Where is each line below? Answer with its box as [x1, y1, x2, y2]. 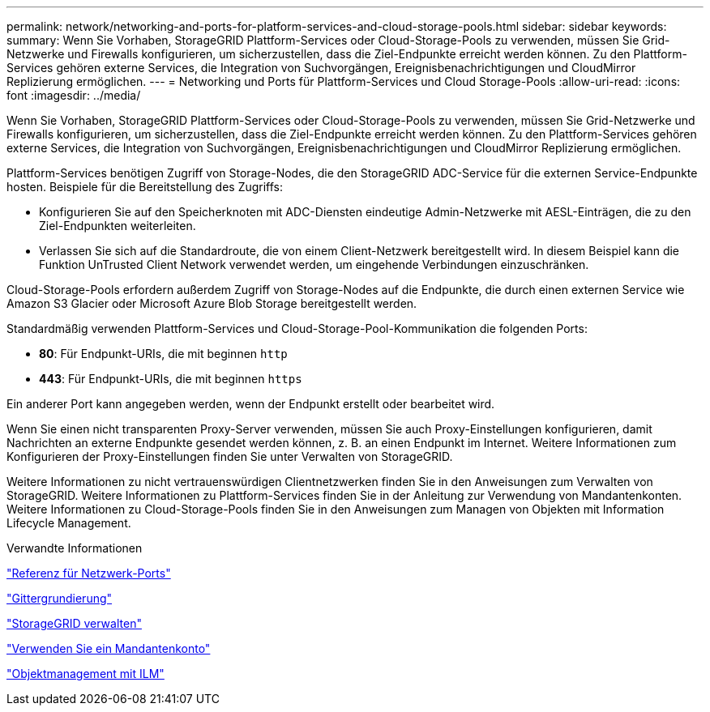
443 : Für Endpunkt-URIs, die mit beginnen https [39, 372, 302, 386]
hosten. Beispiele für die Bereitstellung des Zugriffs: [6, 180, 284, 194]
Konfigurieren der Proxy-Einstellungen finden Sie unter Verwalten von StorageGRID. [6, 450, 453, 463]
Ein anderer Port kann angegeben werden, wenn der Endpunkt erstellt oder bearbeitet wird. [6, 397, 495, 411]
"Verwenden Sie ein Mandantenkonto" [6, 642, 211, 655]
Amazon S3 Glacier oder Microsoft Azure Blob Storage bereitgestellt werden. [6, 296, 417, 310]
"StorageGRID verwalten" [6, 616, 142, 630]
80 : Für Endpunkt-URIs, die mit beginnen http [39, 347, 288, 360]
